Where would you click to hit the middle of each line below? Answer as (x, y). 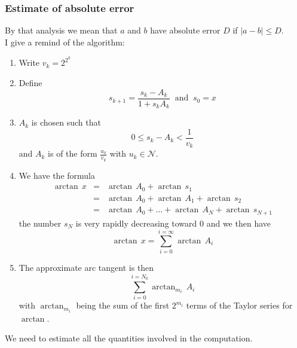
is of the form (73, 153)
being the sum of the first (123, 305)
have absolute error (185, 30)
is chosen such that (66, 122)
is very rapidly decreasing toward (136, 223)
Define (30, 83)
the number (40, 223)
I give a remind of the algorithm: (65, 42)
